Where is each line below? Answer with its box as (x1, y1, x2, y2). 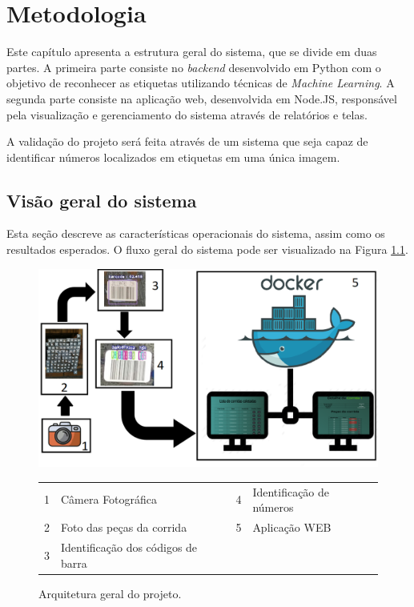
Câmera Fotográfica (61, 491, 158, 508)
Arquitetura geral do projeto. (38, 585, 182, 601)
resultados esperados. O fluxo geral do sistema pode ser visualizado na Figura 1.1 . (6, 241, 408, 258)
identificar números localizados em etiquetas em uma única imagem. (6, 148, 340, 165)
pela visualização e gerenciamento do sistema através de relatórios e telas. (6, 106, 368, 123)
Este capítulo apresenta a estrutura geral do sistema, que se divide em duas (6, 43, 377, 60)
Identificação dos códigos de (61, 538, 198, 555)
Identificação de (252, 483, 330, 500)
